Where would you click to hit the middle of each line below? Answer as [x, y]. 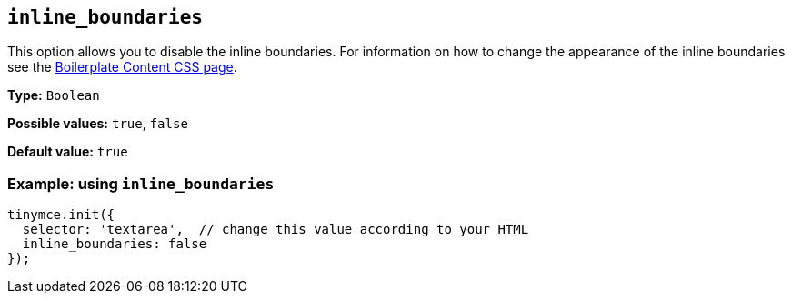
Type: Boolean [54, 95]
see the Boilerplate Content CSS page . [122, 67]
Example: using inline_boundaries [141, 183]
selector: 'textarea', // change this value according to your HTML [276, 230]
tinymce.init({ [61, 215]
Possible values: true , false [98, 124]
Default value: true [68, 152]
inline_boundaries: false [115, 244]
